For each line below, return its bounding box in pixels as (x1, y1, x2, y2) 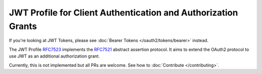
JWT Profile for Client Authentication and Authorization (9, 7, 238, 18)
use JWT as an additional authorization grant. (9, 53, 100, 59)
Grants (9, 21, 37, 31)
